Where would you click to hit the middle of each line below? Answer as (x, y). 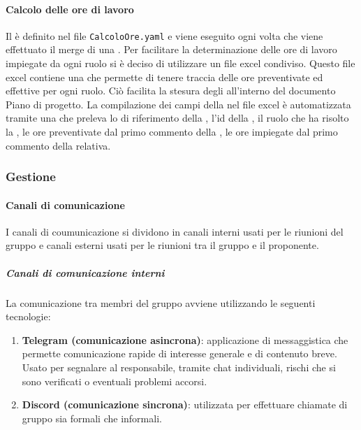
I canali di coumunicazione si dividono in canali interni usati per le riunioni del (175, 231)
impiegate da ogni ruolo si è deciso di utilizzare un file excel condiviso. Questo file (180, 63)
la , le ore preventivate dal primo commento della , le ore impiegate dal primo (172, 132)
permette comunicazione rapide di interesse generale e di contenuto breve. (179, 353)
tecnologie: (28, 316)
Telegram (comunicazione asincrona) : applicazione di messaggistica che (185, 339)
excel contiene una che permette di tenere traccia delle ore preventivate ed (164, 77)
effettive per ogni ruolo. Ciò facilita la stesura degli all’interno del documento (171, 91)
